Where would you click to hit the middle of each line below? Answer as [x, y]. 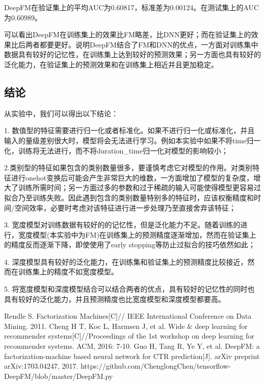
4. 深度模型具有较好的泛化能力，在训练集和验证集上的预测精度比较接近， [126, 261]
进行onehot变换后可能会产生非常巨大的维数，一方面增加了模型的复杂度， [132, 177]
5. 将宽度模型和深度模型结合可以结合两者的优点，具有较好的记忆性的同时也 [129, 289]
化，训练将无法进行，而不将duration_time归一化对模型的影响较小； [116, 150]
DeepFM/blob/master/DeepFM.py [59, 376]
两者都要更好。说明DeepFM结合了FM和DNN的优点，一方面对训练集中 [142, 44]
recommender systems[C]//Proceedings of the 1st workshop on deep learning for [129, 336]
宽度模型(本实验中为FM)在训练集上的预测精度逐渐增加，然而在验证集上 [137, 234]
